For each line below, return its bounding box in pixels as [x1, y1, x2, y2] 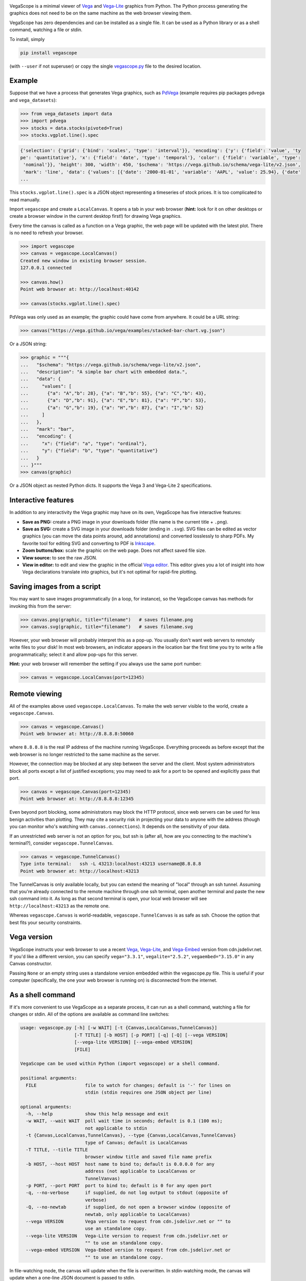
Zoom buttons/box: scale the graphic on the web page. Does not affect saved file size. [22, 547, 206, 553]
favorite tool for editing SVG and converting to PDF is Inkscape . [22, 540, 156, 546]
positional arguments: [20, 1075, 77, 1081]
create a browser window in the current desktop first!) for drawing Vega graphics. [9, 213, 182, 219]
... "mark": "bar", [20, 426, 75, 432]
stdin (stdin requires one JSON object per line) [84, 1089, 212, 1095]
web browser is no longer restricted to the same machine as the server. [9, 751, 160, 757]
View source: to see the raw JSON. [22, 554, 97, 561]
